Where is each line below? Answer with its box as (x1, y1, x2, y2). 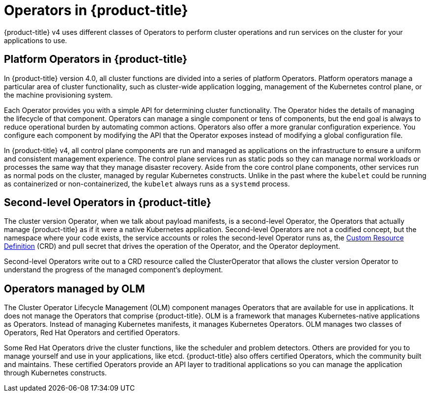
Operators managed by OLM (4, 282, 145, 295)
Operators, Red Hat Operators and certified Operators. (4, 328, 180, 337)
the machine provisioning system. (4, 90, 113, 99)
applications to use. (4, 36, 67, 45)
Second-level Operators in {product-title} (4, 196, 211, 209)
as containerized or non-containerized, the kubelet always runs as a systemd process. (4, 179, 290, 188)
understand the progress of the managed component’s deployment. (4, 265, 223, 274)
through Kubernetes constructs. (4, 369, 107, 377)
